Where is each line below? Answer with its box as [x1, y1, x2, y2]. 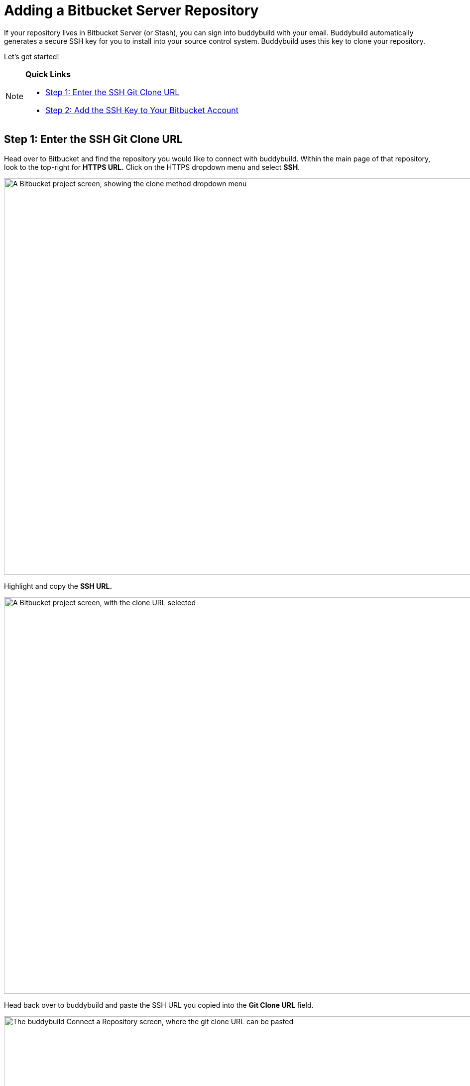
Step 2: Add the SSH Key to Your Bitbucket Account [45, 105, 239, 115]
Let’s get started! [4, 52, 59, 61]
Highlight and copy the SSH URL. [4, 581, 113, 590]
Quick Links [25, 69, 71, 79]
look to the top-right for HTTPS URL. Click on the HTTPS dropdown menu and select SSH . [4, 162, 300, 171]
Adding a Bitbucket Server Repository [4, 2, 259, 19]
